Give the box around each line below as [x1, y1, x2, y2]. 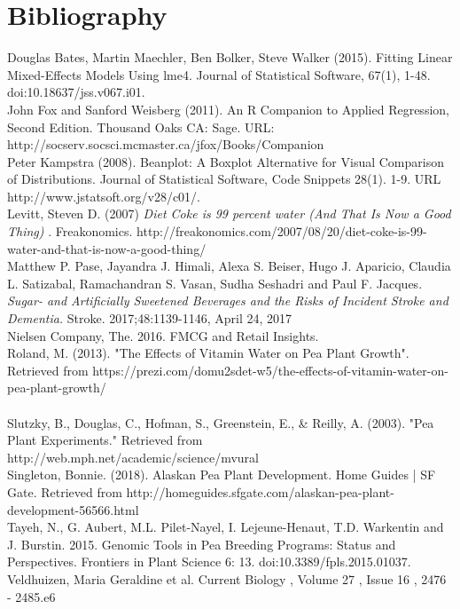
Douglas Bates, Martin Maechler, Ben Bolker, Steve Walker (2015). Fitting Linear [7, 48, 453, 67]
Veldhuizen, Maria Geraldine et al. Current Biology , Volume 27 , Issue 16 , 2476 [7, 569, 447, 588]
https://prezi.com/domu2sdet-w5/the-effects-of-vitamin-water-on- [92, 360, 448, 379]
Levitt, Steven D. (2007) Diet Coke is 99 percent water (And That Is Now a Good [7, 204, 451, 223]
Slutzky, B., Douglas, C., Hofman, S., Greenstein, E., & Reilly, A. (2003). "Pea [7, 413, 434, 431]
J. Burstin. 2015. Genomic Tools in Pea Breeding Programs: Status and [7, 534, 396, 553]
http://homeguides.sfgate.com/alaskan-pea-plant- [126, 482, 394, 501]
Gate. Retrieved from [7, 482, 122, 501]
